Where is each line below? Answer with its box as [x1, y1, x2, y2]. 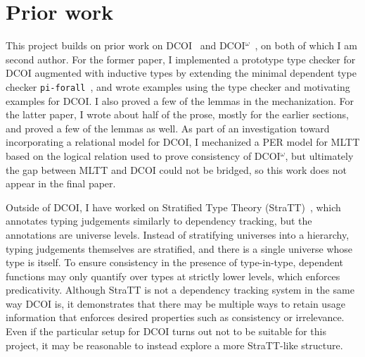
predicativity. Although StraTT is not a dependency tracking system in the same [6, 282, 354, 297]
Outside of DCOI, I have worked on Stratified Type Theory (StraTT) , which [6, 199, 341, 214]
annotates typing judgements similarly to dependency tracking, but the [6, 213, 312, 228]
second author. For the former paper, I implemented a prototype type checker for [6, 51, 356, 66]
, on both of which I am [255, 38, 357, 53]
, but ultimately [285, 148, 354, 163]
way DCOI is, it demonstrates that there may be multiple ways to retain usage [6, 296, 345, 311]
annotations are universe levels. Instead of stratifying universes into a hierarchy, [6, 227, 350, 242]
